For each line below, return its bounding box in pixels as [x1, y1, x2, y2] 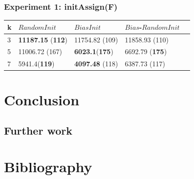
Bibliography [4, 156, 92, 176]
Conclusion [4, 89, 80, 109]
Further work [4, 123, 72, 138]
